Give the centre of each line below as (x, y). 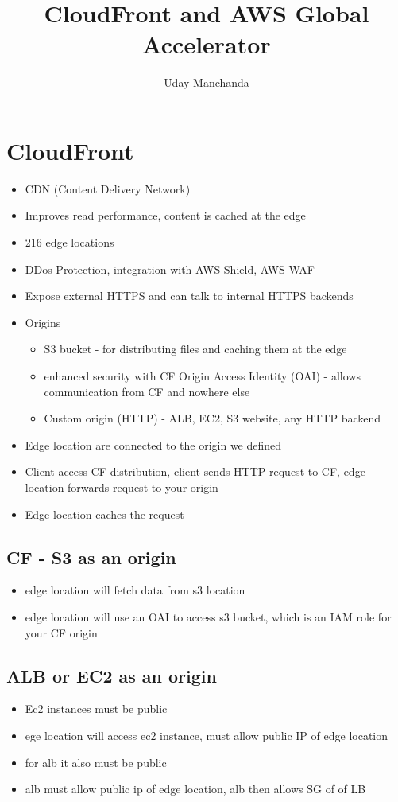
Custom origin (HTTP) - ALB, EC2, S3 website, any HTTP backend (213, 418)
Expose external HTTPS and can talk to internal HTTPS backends (189, 296)
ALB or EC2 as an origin (112, 675)
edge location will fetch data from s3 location (135, 590)
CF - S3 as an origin (91, 557)
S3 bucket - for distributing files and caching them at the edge (195, 349)
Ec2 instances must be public (96, 709)
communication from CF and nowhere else (147, 391)
